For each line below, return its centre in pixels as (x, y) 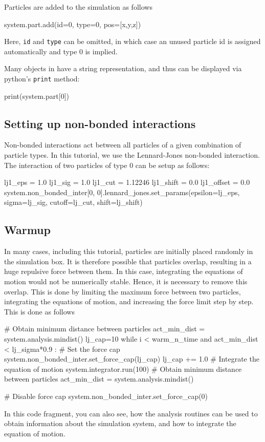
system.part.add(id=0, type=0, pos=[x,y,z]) (73, 24)
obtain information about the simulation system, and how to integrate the (120, 423)
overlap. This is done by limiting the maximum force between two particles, (123, 291)
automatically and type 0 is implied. (61, 51)
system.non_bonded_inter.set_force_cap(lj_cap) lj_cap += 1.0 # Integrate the (132, 359)
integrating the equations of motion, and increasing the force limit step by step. (129, 301)
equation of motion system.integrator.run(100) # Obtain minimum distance (123, 369)
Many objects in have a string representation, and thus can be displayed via (123, 68)
